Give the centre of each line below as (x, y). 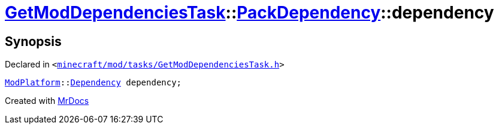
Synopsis (33, 41)
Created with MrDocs (47, 101)
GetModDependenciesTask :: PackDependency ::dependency (250, 13)
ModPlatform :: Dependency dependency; (93, 83)
